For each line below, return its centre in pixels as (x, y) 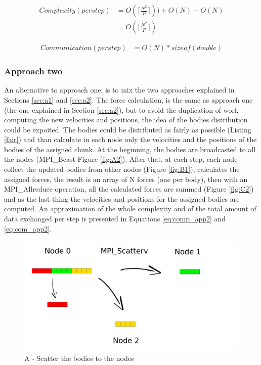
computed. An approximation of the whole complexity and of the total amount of (130, 209)
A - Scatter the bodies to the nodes (79, 358)
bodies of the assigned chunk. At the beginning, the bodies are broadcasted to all (130, 149)
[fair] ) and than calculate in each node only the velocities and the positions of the (130, 139)
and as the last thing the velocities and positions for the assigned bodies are (122, 198)
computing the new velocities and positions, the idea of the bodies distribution (126, 120)
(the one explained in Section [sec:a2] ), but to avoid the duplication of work (121, 109)
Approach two (33, 71)
